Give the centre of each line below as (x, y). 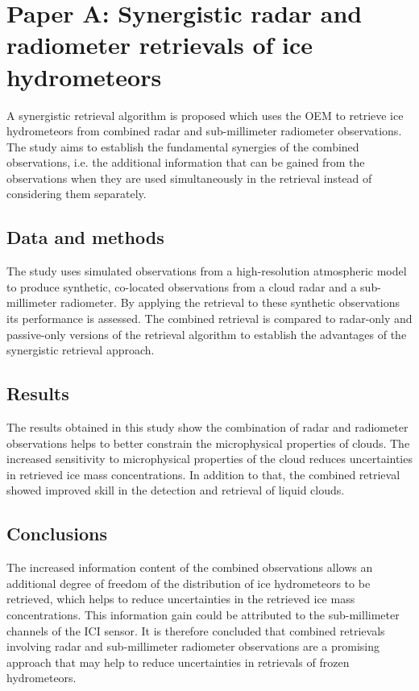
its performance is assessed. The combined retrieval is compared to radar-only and (209, 319)
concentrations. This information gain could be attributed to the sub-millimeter (203, 614)
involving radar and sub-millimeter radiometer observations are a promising (193, 646)
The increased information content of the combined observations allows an (190, 567)
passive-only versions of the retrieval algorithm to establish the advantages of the (207, 334)
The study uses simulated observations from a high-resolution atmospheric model (207, 271)
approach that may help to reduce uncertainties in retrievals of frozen (178, 662)
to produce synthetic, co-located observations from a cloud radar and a (182, 286)
